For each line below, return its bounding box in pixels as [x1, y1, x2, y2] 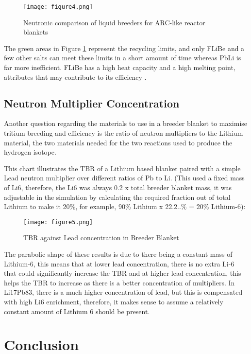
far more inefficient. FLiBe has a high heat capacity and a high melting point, [4, 62, 235, 72]
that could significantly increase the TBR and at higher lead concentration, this [4, 268, 241, 278]
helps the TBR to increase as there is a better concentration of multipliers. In [4, 277, 235, 287]
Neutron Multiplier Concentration [4, 95, 180, 110]
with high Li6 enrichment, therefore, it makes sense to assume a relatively [4, 296, 223, 306]
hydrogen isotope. [4, 147, 56, 157]
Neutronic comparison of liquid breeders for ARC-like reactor [23, 17, 205, 27]
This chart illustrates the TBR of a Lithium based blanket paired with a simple [4, 163, 241, 173]
